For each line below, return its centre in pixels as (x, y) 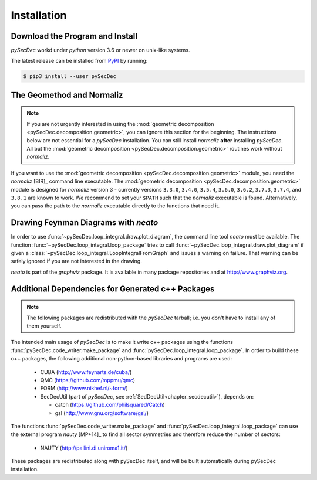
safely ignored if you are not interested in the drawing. (76, 261)
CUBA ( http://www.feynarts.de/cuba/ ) (86, 372)
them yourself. (44, 326)
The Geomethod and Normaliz (67, 95)
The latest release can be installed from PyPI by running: (79, 61)
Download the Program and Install (74, 36)
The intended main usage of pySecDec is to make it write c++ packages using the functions (122, 342)
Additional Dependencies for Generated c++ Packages (113, 289)
